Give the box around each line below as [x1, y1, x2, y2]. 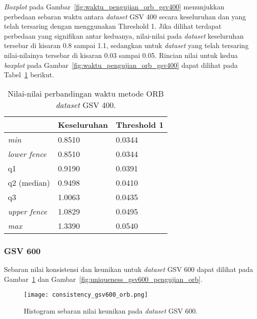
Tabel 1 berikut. [4, 69, 54, 80]
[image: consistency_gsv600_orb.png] [24, 291, 148, 299]
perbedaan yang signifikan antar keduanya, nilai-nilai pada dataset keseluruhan [4, 30, 244, 41]
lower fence [8, 148, 47, 159]
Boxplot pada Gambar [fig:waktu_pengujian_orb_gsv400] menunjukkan [4, 1, 225, 11]
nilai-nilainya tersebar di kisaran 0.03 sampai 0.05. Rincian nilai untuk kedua [4, 50, 238, 60]
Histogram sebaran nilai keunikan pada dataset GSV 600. [24, 305, 198, 316]
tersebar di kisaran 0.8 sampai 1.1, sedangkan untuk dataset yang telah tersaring [4, 40, 249, 51]
